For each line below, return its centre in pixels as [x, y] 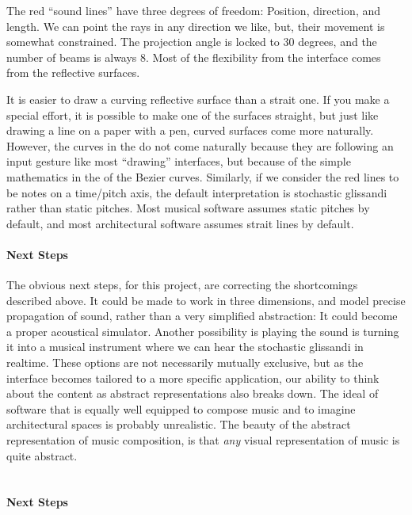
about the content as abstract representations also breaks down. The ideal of [193, 393]
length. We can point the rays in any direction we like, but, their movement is [196, 26]
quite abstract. [42, 455]
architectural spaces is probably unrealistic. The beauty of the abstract [179, 424]
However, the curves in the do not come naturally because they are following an [200, 145]
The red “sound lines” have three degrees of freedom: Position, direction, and [194, 10]
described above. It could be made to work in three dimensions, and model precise [206, 300]
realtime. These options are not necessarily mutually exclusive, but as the [185, 362]
